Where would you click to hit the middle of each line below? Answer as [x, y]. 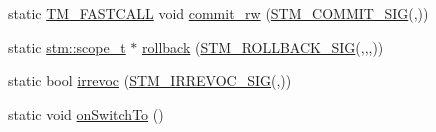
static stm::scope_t [67, 46]
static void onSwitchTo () [86, 113]
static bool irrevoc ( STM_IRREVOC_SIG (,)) [150, 80]
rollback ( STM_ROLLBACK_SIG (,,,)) [263, 46]
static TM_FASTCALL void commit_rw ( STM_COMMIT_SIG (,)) [218, 13]
